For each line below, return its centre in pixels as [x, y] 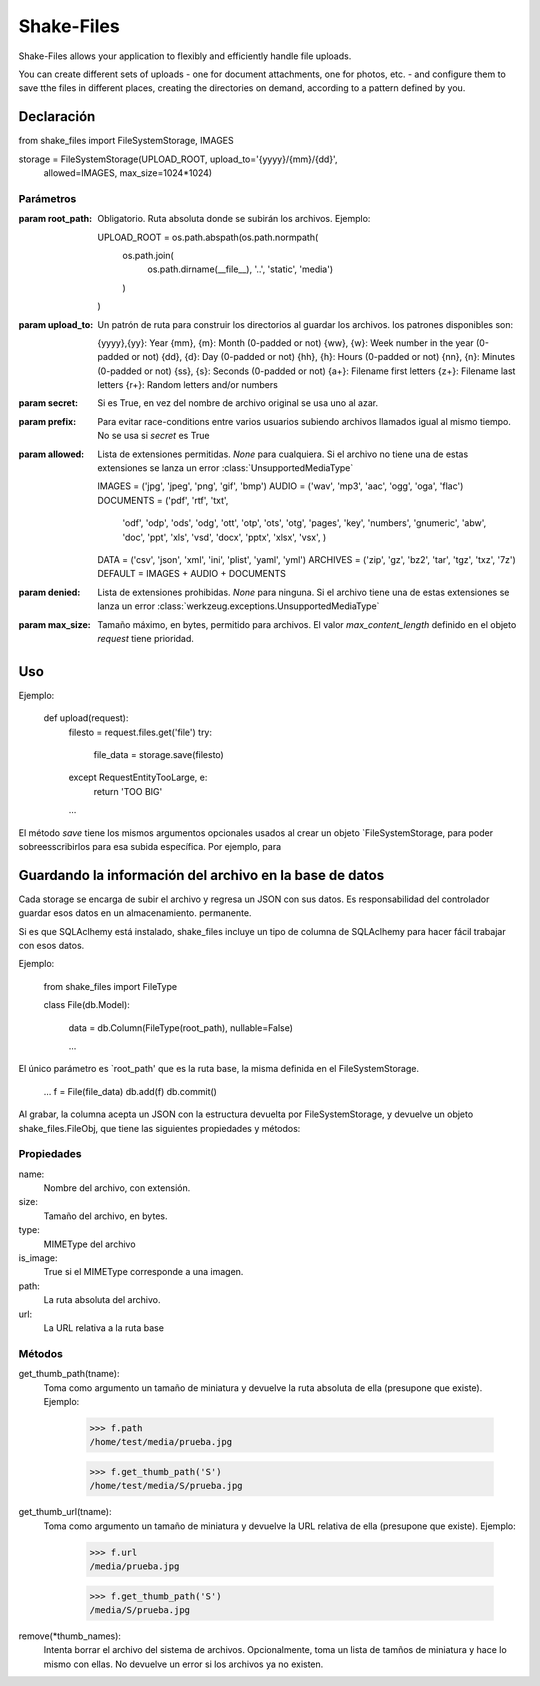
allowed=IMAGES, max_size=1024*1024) [128, 173]
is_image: [38, 1258]
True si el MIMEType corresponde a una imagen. [143, 1272]
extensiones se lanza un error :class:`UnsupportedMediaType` [225, 468]
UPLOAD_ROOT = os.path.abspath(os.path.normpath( [208, 237]
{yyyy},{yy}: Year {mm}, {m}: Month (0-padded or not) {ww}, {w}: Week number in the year [285, 342]
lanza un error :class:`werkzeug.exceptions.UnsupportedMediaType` [238, 606]
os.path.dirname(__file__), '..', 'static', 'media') [240, 269]
